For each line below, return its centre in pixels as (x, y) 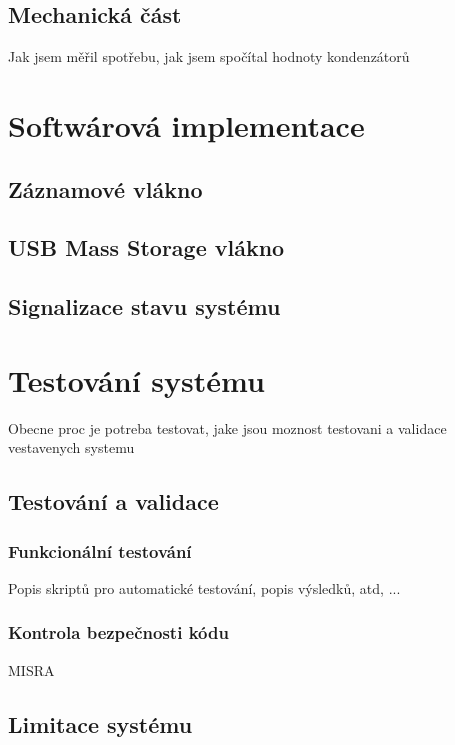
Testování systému (136, 379)
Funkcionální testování (100, 550)
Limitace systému (100, 723)
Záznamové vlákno (105, 188)
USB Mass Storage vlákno (146, 247)
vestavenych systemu (71, 447)
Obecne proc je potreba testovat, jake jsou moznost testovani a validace (227, 427)
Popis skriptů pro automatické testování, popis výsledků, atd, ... (204, 587)
